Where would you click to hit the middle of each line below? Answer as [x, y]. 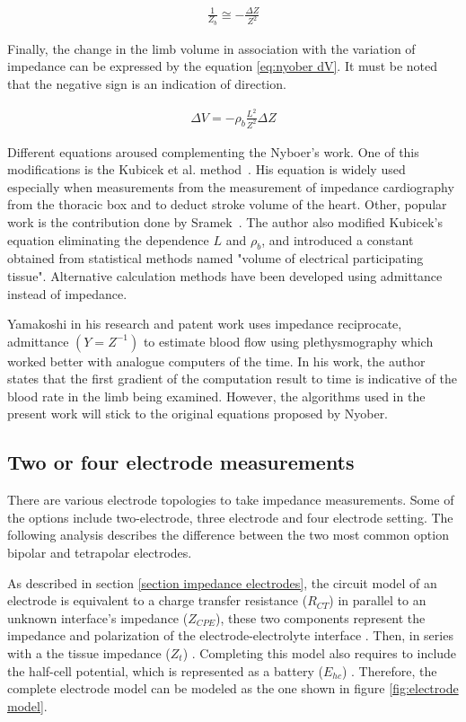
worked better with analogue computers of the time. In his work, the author [216, 361]
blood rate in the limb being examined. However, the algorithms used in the [216, 396]
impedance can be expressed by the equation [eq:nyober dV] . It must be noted [223, 66]
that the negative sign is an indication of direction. [147, 83]
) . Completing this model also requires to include [320, 653]
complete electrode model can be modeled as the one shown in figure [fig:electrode [233, 688]
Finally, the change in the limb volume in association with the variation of [211, 48]
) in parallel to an [378, 600]
